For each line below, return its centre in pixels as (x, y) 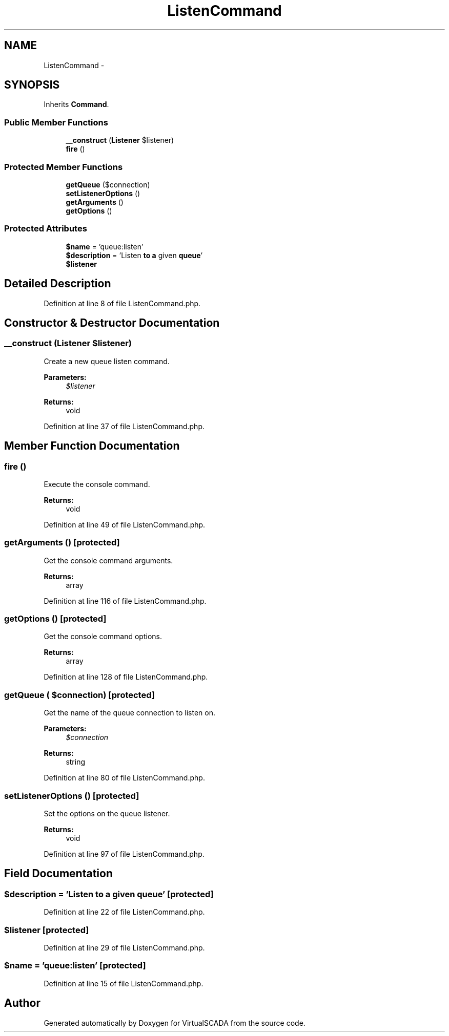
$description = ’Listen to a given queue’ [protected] (109, 894)
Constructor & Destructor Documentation (112, 323)
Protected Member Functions (64, 167)
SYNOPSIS (32, 85)
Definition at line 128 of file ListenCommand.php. (126, 677)
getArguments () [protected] (62, 543)
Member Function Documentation (92, 446)
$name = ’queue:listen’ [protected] (75, 966)
